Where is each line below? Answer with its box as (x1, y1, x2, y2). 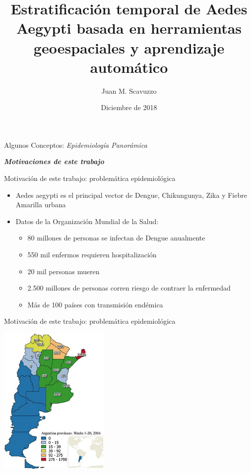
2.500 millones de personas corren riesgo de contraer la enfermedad (27, 283, 231, 293)
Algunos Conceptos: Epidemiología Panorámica (4, 139, 147, 150)
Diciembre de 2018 (101, 102, 157, 113)
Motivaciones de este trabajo (4, 156, 104, 167)
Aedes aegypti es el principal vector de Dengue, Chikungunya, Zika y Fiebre (15, 189, 247, 200)
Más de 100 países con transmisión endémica (27, 299, 163, 309)
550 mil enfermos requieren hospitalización (27, 249, 157, 260)
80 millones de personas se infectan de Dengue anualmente (27, 233, 205, 243)
